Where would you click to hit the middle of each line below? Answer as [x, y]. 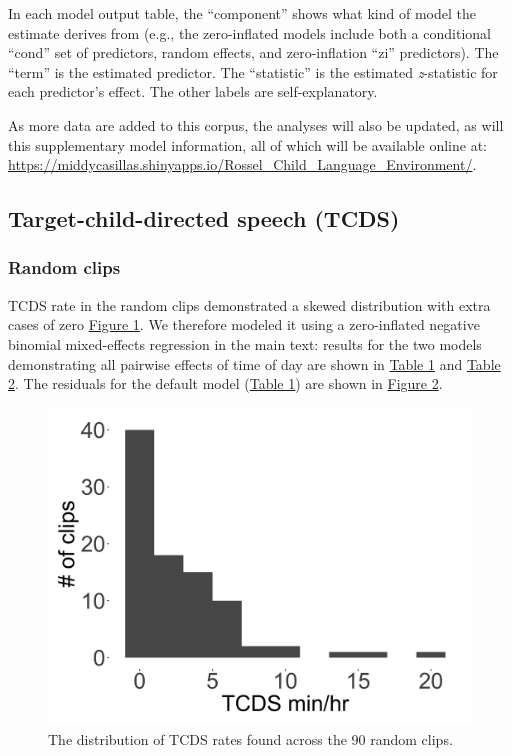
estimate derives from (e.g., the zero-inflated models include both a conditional [249, 32]
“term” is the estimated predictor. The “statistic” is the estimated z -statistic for [253, 71]
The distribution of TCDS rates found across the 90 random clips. [250, 739]
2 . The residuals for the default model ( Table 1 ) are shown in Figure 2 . [225, 383]
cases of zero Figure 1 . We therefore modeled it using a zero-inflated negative [244, 324]
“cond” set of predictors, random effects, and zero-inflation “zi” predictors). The [253, 52]
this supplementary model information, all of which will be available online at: [247, 144]
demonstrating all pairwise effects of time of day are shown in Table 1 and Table [254, 363]
